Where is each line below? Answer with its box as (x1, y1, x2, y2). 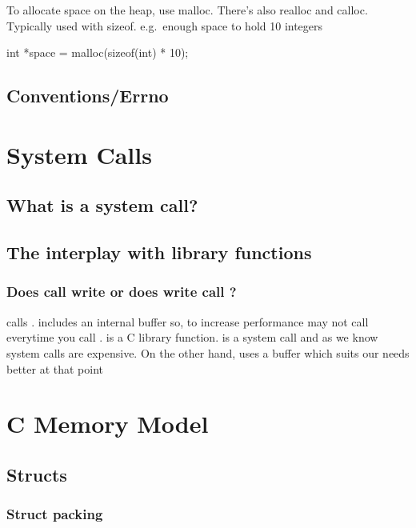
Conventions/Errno (6, 83, 169, 108)
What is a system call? (6, 193, 198, 218)
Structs (6, 462, 67, 486)
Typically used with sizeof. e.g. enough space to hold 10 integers (6, 17, 323, 34)
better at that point (6, 360, 104, 377)
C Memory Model (6, 407, 209, 440)
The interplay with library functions (6, 240, 312, 265)
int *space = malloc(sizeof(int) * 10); (6, 44, 189, 61)
